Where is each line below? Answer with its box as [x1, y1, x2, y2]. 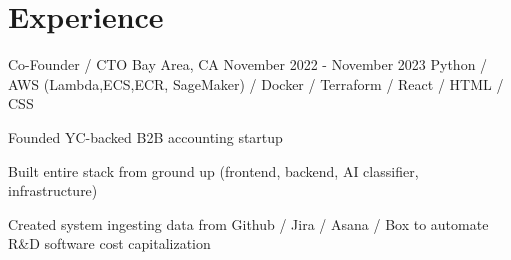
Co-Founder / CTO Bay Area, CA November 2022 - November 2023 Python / [8, 54, 488, 75]
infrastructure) [8, 180, 98, 201]
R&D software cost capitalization [8, 233, 211, 254]
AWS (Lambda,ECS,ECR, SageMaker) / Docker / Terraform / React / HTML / [8, 73, 504, 94]
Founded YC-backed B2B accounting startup [8, 126, 283, 147]
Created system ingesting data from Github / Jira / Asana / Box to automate [8, 213, 489, 234]
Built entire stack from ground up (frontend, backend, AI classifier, [8, 160, 419, 181]
